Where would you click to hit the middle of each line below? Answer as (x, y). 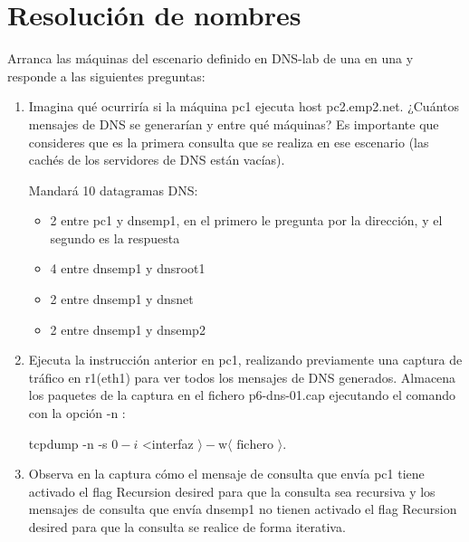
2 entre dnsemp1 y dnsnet (122, 299)
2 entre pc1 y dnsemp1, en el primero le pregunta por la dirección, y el (246, 220)
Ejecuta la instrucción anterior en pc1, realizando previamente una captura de (245, 360)
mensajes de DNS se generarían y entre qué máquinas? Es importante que (234, 124)
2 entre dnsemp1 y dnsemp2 (128, 329)
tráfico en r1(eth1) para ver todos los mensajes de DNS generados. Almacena (242, 377)
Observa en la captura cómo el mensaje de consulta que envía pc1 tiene (226, 474)
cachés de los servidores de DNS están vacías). (157, 160)
